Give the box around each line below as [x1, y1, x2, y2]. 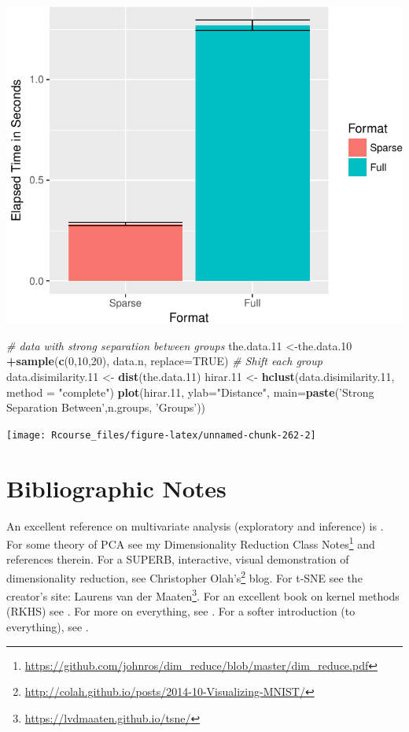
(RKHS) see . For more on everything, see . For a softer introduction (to [6, 603, 356, 619]
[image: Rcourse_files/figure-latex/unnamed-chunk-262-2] [6, 429, 316, 441]
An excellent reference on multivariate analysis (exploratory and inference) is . [6, 517, 384, 534]
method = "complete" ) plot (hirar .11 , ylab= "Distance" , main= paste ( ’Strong [6, 383, 374, 400]
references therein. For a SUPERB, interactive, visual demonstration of [6, 551, 349, 567]
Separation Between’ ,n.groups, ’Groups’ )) [6, 399, 206, 416]
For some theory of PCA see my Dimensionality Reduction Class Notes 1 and [6, 534, 375, 552]
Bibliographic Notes [6, 471, 227, 504]
